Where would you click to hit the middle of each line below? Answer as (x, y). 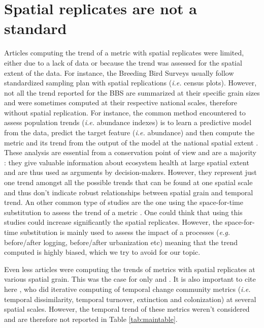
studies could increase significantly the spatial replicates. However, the (113, 222)
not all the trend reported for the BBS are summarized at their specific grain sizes (132, 92)
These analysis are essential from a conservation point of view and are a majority (130, 152)
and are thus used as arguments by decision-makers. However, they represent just (130, 172)
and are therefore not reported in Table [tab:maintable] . (91, 319)
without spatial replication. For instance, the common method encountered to (125, 112)
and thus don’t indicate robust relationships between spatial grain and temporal (129, 192)
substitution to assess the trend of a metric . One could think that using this (123, 212)
